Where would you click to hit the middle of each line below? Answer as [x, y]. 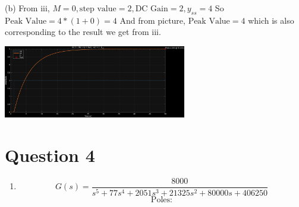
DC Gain [152, 9]
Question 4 [50, 155]
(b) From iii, [27, 8]
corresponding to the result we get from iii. [83, 32]
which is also [271, 20]
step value [98, 9]
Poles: [161, 200]
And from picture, [152, 20]
